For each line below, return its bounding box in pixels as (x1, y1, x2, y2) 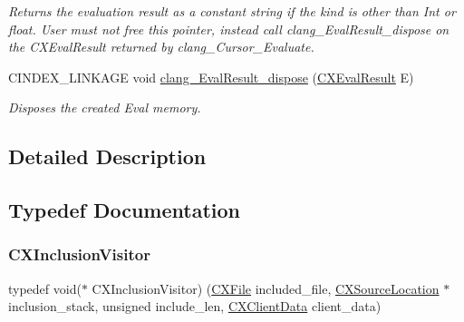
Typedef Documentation (8, 196, 240, 224)
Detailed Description (8, 142, 207, 171)
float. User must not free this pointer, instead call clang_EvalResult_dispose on (8, 19, 449, 38)
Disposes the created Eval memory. (8, 98, 201, 117)
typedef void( (8, 278, 82, 298)
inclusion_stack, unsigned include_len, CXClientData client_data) (8, 297, 382, 316)
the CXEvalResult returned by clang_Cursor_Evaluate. (8, 37, 314, 56)
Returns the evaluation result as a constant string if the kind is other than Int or (8, 2, 456, 20)
